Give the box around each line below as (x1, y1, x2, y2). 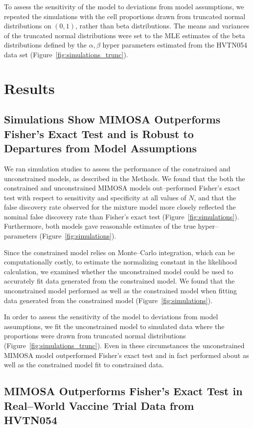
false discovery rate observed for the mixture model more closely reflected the (4, 202, 236, 212)
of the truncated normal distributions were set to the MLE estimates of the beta (4, 30, 245, 40)
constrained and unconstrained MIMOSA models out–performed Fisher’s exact (4, 183, 240, 193)
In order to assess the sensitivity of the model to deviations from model (4, 311, 218, 322)
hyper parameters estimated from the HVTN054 (102, 40, 247, 50)
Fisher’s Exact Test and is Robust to (4, 126, 194, 141)
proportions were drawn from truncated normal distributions (4, 331, 186, 341)
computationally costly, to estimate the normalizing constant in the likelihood (4, 257, 237, 267)
